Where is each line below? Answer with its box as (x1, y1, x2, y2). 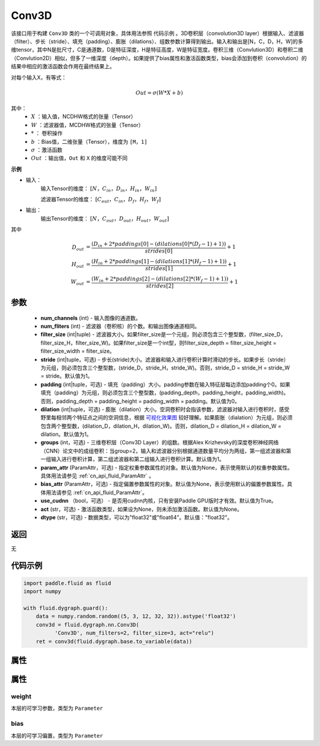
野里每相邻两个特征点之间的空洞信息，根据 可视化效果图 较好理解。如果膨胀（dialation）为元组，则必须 (40, 414, 293, 421)
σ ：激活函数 (31, 146, 63, 154)
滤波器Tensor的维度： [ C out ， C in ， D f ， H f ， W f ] (40, 195, 161, 204)
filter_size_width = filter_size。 (40, 347, 115, 355)
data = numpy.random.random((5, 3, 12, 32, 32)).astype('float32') (36, 613, 236, 620)
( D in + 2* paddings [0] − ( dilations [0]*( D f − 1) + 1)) (91, 241, 226, 249)
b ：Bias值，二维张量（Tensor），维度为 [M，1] (31, 138, 148, 145)
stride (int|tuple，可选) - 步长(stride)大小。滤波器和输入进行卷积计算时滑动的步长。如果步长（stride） (40, 356, 289, 363)
